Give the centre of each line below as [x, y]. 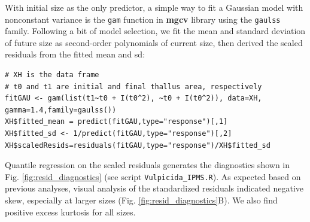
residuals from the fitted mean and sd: [75, 54]
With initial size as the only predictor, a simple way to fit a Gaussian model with [154, 7]
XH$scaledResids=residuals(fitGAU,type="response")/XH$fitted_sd [138, 145]
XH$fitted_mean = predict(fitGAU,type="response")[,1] [116, 122]
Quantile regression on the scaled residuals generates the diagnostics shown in [148, 165]
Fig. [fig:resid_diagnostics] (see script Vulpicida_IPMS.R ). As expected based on [153, 176]
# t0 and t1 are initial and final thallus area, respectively [133, 86]
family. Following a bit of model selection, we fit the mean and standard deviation [155, 31]
